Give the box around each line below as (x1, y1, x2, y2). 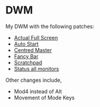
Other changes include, (5, 77, 62, 84)
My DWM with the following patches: (5, 23, 95, 30)
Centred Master (13, 46, 52, 53)
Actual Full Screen (13, 34, 58, 41)
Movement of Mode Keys (13, 94, 75, 101)
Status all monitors (13, 65, 59, 72)
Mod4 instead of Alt (13, 88, 62, 95)
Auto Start (13, 40, 39, 47)
